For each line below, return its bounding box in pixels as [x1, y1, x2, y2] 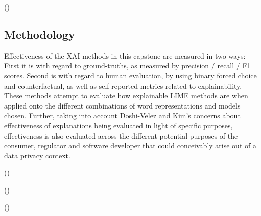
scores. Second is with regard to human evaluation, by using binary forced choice [4, 70, 257, 80]
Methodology [4, 26, 75, 42]
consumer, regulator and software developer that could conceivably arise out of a [4, 140, 256, 151]
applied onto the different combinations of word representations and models [4, 100, 241, 111]
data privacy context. [4, 150, 70, 160]
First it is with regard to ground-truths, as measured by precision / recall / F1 [4, 60, 251, 71]
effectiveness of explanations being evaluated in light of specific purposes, [4, 120, 233, 130]
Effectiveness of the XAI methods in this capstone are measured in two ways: [4, 50, 246, 61]
